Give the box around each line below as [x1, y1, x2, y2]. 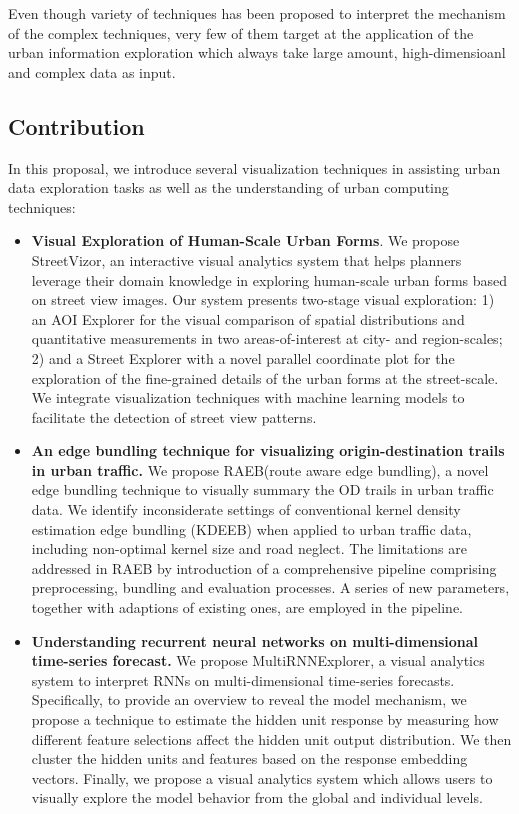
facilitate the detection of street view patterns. [31, 406, 317, 427]
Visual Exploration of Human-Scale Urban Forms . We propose [31, 230, 460, 251]
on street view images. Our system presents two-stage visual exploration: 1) [31, 289, 495, 310]
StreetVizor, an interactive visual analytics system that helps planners [31, 249, 462, 270]
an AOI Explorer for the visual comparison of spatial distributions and [31, 308, 465, 329]
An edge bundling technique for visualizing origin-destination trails [31, 440, 505, 461]
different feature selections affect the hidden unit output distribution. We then [31, 728, 512, 749]
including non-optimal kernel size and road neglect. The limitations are [31, 538, 467, 559]
